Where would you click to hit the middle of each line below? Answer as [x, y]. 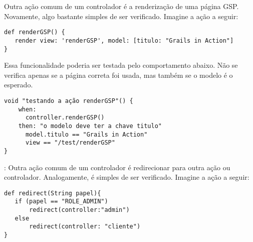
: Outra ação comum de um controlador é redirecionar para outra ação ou [117, 167]
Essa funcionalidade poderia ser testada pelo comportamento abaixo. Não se [121, 65]
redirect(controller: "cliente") [85, 227]
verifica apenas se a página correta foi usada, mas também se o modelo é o [118, 75]
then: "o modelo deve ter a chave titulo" [90, 126]
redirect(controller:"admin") [79, 210]
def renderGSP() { [35, 32]
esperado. [19, 85]
